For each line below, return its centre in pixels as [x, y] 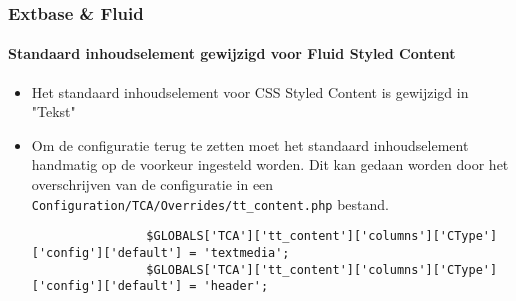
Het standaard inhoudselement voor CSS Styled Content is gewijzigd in [250, 91]
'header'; [236, 286]
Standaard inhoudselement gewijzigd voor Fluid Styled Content [232, 53]
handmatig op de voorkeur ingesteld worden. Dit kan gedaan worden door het [270, 164]
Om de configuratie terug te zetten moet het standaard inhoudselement [250, 144]
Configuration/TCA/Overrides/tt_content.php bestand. [210, 203]
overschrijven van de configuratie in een [152, 184]
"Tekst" [53, 111]
